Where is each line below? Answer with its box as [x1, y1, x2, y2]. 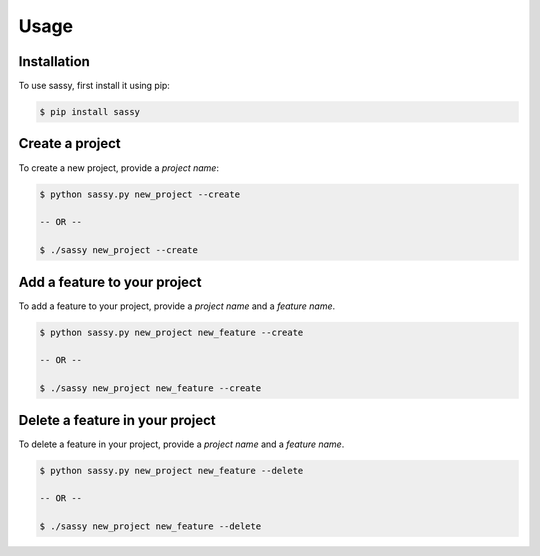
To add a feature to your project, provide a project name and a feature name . [18, 300, 336, 312]
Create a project [18, 135, 122, 152]
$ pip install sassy [39, 106, 140, 118]
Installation [18, 53, 90, 70]
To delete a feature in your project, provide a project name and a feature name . [18, 438, 345, 450]
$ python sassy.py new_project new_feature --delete [39, 465, 304, 476]
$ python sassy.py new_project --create [39, 188, 240, 200]
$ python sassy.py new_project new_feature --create [39, 326, 304, 338]
